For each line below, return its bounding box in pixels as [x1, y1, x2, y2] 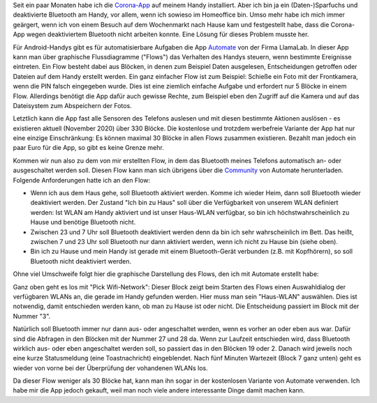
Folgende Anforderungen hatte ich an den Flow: [13, 176, 151, 184]
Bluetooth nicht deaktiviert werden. [30, 257, 132, 265]
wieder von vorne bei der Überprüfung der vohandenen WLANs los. [13, 363, 209, 372]
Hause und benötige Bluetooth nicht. [30, 218, 136, 227]
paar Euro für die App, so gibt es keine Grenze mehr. [13, 144, 164, 152]
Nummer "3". [13, 312, 51, 320]
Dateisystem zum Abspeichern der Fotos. [13, 101, 132, 109]
